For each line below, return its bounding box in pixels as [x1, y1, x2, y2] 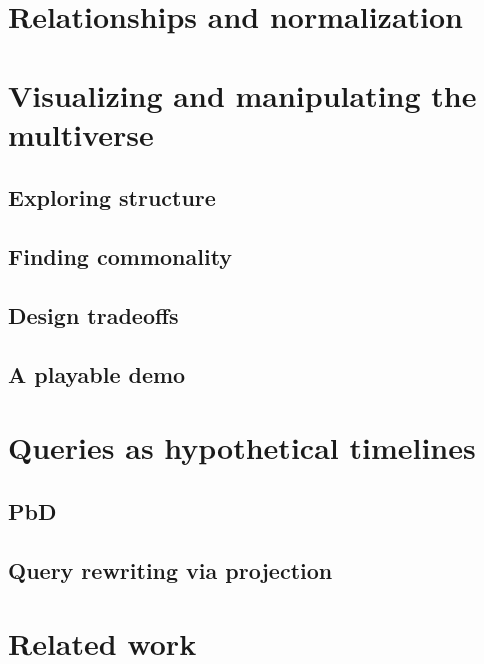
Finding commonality [8, 241, 233, 272]
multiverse [8, 113, 154, 154]
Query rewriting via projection [8, 554, 333, 585]
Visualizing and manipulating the [8, 74, 477, 115]
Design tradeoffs [8, 299, 179, 330]
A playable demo [8, 358, 186, 389]
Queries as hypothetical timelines [8, 427, 476, 468]
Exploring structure [8, 182, 216, 213]
